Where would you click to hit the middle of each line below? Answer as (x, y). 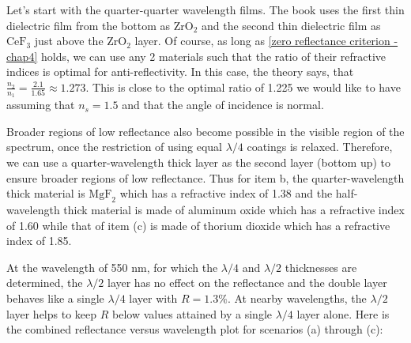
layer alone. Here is (343, 313)
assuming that (41, 105)
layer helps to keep (52, 313)
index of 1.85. (39, 241)
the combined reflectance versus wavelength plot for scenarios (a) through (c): (195, 329)
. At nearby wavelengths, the (297, 298)
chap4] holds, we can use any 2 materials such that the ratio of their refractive (196, 56)
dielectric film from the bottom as (89, 25)
